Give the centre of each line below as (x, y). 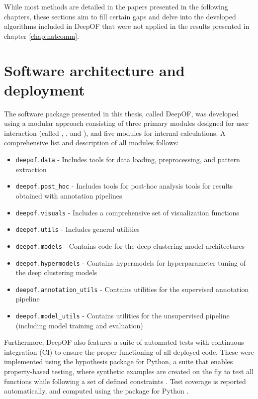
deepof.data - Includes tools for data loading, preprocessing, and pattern (128, 159)
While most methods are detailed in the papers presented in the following (116, 6)
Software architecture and (94, 70)
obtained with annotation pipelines (69, 195)
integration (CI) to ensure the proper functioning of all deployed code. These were (129, 351)
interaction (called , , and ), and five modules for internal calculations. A (115, 133)
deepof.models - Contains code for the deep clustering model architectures (130, 246)
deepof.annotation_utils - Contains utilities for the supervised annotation (132, 289)
